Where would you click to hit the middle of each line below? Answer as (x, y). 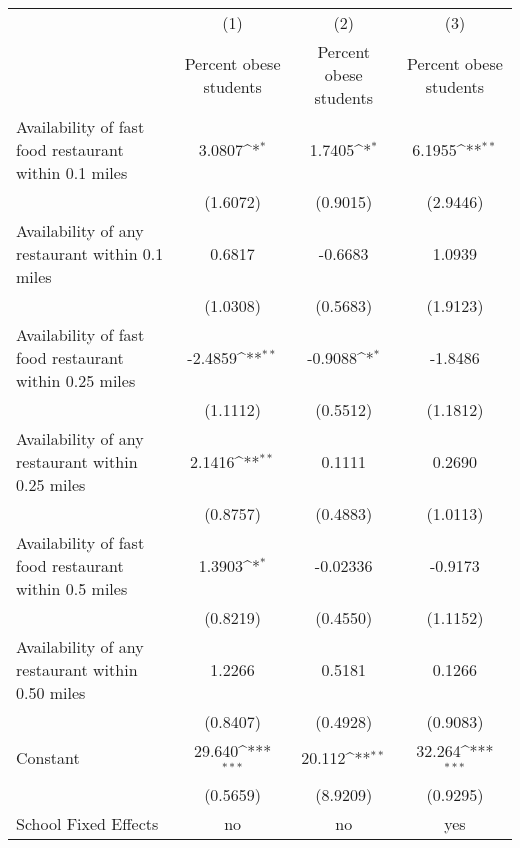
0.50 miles (51, 692)
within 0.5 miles (72, 588)
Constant (48, 758)
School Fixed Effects (87, 823)
